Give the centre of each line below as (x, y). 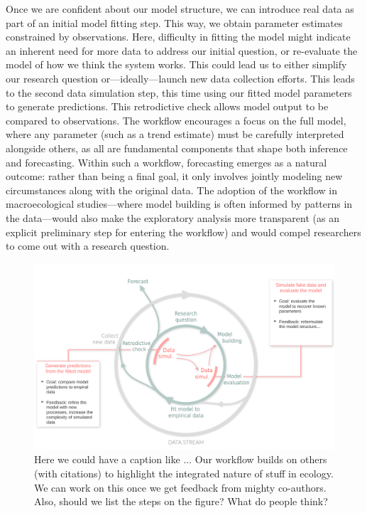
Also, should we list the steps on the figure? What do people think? (181, 501)
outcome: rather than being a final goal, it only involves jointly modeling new (174, 176)
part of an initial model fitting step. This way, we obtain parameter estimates (174, 22)
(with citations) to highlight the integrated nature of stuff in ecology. (184, 473)
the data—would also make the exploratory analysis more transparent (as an (172, 217)
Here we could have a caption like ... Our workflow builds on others (181, 459)
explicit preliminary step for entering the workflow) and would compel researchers (183, 232)
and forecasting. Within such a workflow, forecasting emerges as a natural (166, 162)
